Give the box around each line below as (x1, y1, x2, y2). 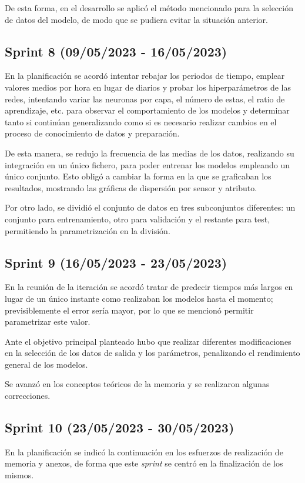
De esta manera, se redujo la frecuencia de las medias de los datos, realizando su (5, 146, 294, 159)
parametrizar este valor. (5, 315, 91, 328)
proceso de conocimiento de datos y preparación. (5, 127, 180, 139)
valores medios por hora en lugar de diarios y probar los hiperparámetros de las (5, 81, 291, 93)
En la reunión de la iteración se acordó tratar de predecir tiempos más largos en (5, 281, 293, 293)
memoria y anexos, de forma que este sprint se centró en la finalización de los (5, 457, 283, 469)
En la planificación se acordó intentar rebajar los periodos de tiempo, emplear (5, 69, 285, 82)
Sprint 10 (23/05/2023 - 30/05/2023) (5, 418, 234, 437)
